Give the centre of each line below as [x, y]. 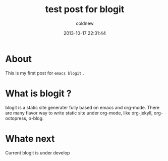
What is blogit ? [38, 93]
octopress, [16, 118]
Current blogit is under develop [38, 152]
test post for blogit [85, 9]
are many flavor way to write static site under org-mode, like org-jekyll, [79, 113]
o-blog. [36, 118]
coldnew [85, 23]
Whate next [30, 138]
